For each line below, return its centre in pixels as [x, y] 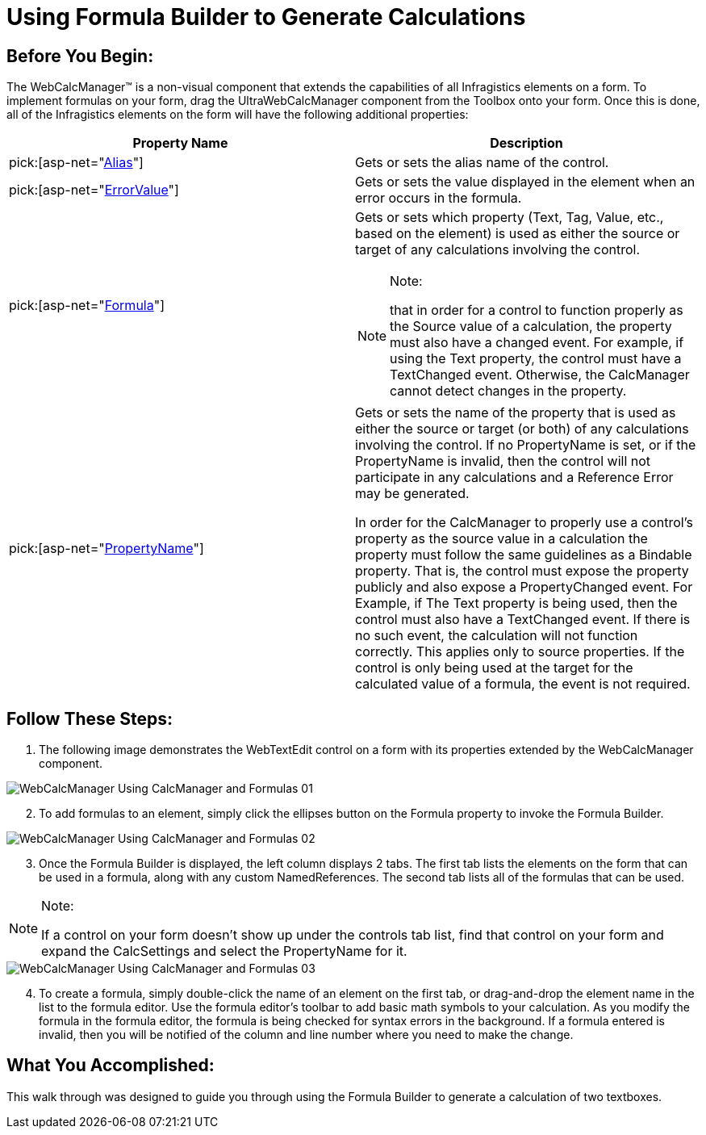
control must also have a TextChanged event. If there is [523, 620]
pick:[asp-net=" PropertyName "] [107, 549]
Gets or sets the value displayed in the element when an [525, 182]
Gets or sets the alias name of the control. [482, 163]
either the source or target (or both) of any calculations [522, 429]
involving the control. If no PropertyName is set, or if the [526, 445]
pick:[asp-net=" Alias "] [76, 163]
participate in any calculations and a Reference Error [514, 477]
